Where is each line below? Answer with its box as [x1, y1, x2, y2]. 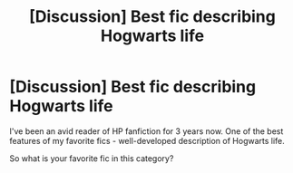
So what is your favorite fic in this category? [9, 152, 174, 164]
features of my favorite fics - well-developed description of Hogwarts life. [9, 135, 286, 146]
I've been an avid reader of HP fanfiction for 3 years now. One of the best [9, 125, 284, 137]
